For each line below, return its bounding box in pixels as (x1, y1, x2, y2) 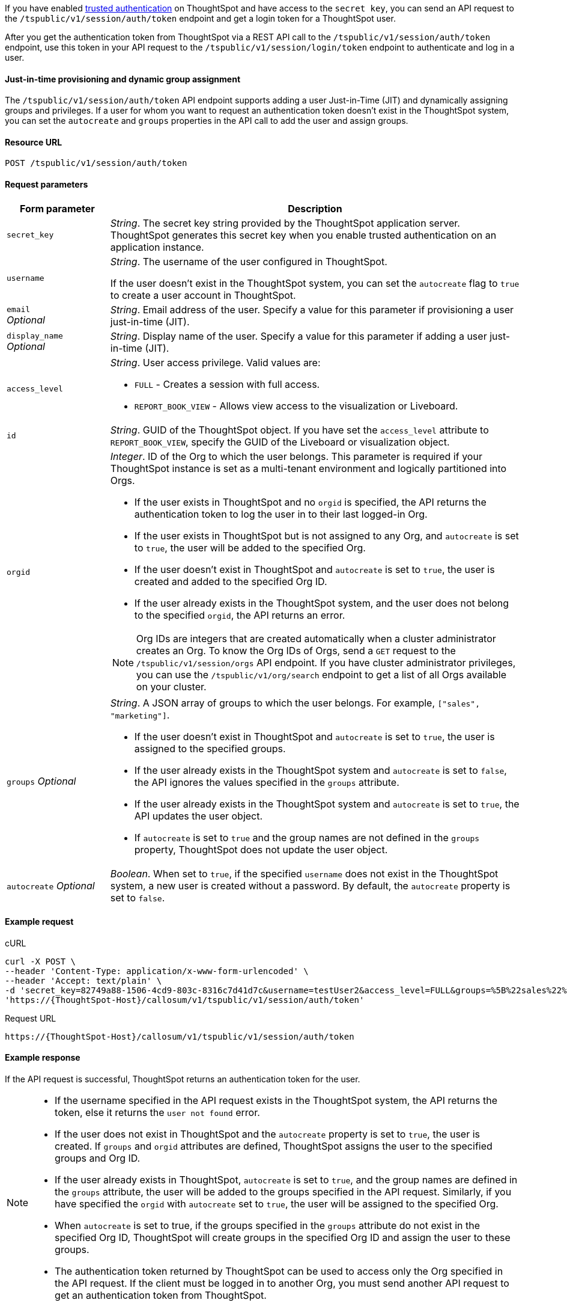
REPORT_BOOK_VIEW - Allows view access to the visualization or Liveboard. (134, 399, 458, 412)
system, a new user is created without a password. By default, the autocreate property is (110, 879, 511, 892)
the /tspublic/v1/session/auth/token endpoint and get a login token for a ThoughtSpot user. (5, 13, 396, 23)
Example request (5, 916, 74, 927)
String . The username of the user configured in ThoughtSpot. (110, 255, 387, 268)
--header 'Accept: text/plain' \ (5, 975, 162, 986)
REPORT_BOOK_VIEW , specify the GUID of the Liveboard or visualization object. (110, 435, 450, 448)
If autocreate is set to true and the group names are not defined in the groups (134, 831, 480, 844)
